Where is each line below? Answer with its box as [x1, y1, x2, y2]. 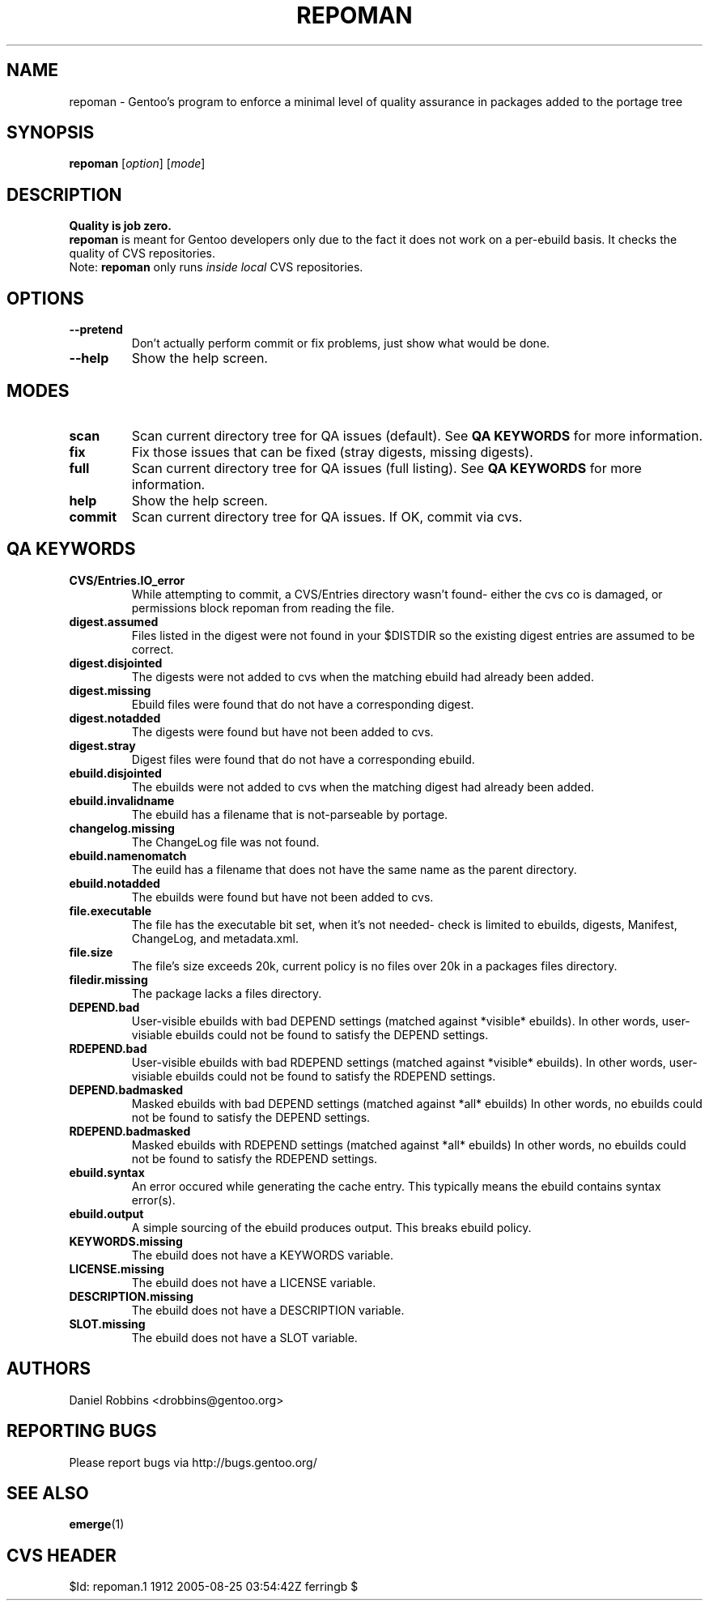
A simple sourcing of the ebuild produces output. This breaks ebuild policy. [131, 1220, 532, 1234]
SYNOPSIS [6, 122, 95, 143]
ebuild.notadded [69, 876, 160, 890]
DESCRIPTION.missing [69, 1289, 193, 1303]
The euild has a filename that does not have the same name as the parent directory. [131, 862, 577, 876]
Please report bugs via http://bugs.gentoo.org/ [69, 1455, 317, 1469]
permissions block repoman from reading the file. [131, 600, 395, 615]
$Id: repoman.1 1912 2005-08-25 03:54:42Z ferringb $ [69, 1579, 359, 1594]
